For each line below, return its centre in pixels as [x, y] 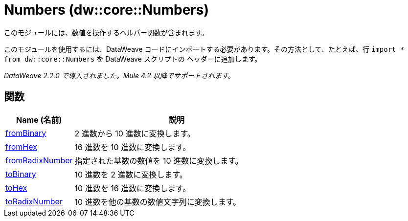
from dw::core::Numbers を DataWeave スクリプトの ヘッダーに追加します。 [133, 59]
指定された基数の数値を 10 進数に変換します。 [159, 161]
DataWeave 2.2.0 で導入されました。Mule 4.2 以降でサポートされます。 [119, 75]
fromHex [21, 146]
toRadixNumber [34, 201]
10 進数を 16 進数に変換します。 [133, 188]
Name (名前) [39, 120]
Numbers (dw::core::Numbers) [106, 10]
